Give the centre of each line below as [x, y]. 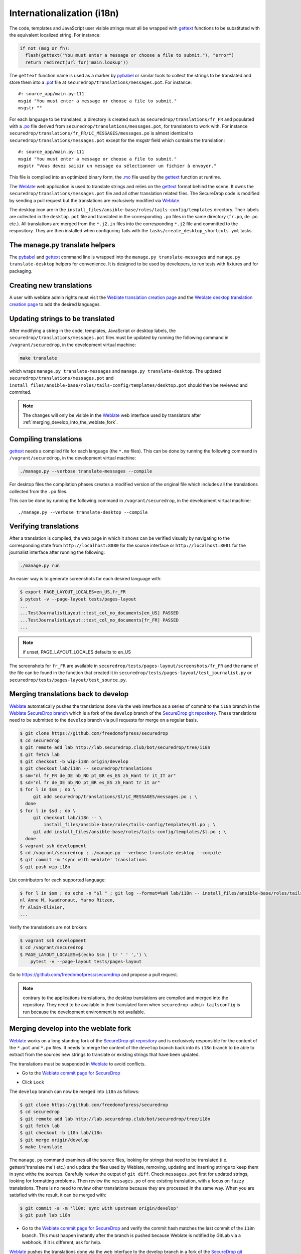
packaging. [21, 271]
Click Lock [33, 1082]
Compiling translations [46, 439]
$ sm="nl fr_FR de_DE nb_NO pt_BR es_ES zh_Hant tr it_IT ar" [98, 775]
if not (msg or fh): [45, 48]
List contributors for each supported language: [58, 880]
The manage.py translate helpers [62, 245]
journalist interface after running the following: [57, 552]
